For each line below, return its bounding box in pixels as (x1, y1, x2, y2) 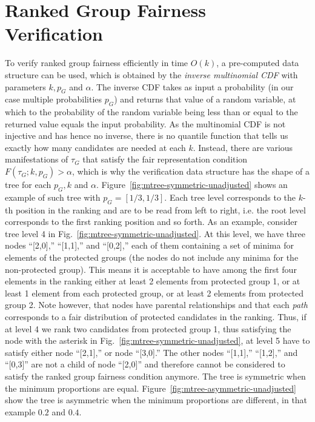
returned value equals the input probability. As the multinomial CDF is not (5, 117, 286, 130)
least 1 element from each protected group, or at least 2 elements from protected (5, 286, 304, 299)
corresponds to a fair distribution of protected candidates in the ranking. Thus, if (5, 310, 307, 323)
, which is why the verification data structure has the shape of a (72, 165, 310, 178)
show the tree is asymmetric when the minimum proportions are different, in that (5, 394, 308, 406)
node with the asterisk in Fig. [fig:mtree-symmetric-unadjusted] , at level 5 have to (5, 334, 310, 347)
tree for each (5, 178, 51, 191)
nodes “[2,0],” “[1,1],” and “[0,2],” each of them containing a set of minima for (5, 239, 294, 252)
